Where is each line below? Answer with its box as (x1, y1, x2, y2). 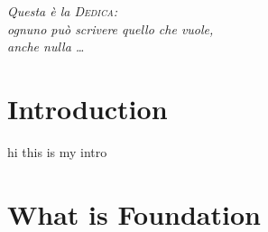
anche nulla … (7, 37, 85, 56)
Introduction (7, 89, 168, 126)
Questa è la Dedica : (7, 2, 118, 20)
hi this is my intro (7, 142, 107, 161)
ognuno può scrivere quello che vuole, (7, 19, 214, 38)
